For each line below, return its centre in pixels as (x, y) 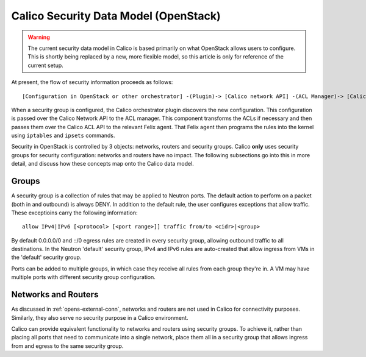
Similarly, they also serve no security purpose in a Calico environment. (100, 317)
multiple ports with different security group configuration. (83, 277)
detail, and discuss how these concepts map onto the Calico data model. (103, 164)
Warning (39, 37)
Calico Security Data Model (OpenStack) (116, 16)
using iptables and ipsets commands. (63, 136)
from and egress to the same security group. (67, 346)
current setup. (45, 65)
